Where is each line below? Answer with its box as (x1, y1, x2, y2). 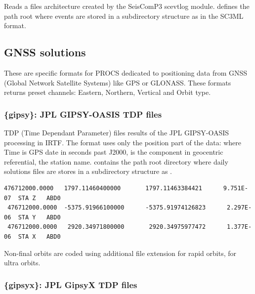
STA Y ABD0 (18, 213, 61, 221)
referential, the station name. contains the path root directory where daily (4, 156, 228, 167)
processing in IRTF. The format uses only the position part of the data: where (4, 137, 242, 147)
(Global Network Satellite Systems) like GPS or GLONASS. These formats (4, 77, 231, 87)
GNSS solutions (4, 44, 86, 60)
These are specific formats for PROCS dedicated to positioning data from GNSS (4, 67, 248, 78)
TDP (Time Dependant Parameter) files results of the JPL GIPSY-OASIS (4, 127, 229, 137)
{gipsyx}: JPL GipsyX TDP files (4, 278, 137, 291)
